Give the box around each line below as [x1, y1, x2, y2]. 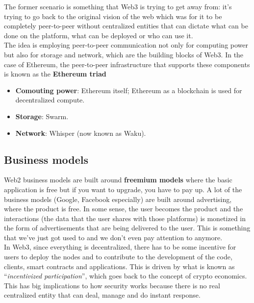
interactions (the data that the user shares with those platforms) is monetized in [4, 213, 246, 223]
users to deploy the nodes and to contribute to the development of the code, [4, 252, 232, 262]
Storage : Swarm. [15, 111, 69, 121]
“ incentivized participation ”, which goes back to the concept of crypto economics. [4, 271, 247, 281]
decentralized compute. [15, 95, 85, 105]
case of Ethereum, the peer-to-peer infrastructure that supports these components [4, 59, 250, 69]
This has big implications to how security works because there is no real [4, 280, 220, 290]
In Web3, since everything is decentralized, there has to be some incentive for [4, 242, 236, 252]
